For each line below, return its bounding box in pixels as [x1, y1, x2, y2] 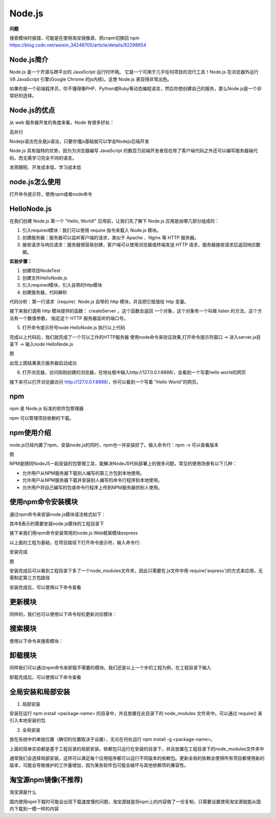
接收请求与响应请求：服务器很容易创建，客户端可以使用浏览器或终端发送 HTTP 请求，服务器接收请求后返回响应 [22, 242, 257, 248]
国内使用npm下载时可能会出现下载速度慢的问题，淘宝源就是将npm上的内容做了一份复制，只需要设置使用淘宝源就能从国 [9, 799, 261, 805]
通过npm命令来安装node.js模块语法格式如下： [9, 511, 106, 517]
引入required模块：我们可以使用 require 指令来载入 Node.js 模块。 [22, 227, 162, 233]
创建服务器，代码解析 [22, 289, 67, 295]
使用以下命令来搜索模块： [9, 638, 63, 644]
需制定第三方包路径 [9, 575, 50, 581]
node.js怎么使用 [9, 178, 61, 186]
